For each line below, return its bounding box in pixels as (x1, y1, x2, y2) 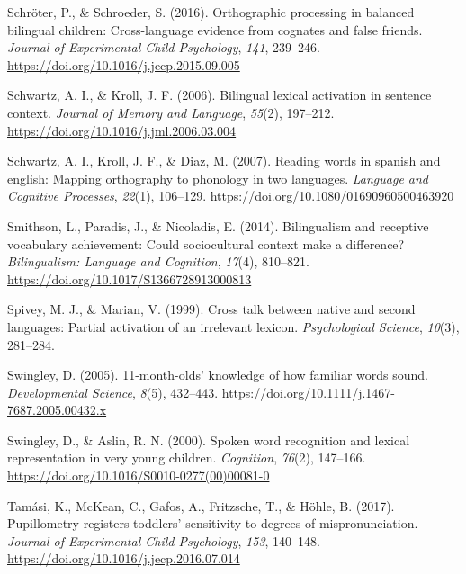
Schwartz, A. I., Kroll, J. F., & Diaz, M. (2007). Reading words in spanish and (7, 151, 441, 170)
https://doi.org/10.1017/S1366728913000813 (7, 269, 252, 288)
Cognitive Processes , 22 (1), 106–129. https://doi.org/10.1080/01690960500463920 (7, 186, 454, 205)
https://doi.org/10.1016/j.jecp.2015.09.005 (7, 55, 240, 74)
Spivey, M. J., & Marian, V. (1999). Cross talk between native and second (7, 300, 416, 318)
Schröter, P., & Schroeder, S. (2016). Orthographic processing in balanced (7, 3, 415, 21)
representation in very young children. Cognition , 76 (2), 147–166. (7, 448, 366, 467)
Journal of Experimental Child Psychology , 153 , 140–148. (7, 531, 320, 550)
